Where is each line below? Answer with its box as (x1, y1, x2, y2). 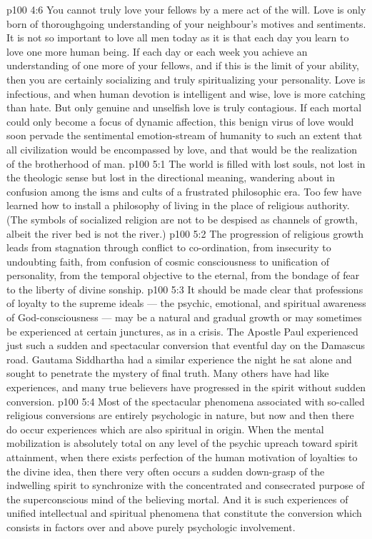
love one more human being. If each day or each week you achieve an (6, 44, 308, 59)
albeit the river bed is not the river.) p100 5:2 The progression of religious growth (6, 226, 363, 241)
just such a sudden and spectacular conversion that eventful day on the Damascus (6, 338, 366, 353)
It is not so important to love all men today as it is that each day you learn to (6, 30, 349, 45)
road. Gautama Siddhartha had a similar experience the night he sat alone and (6, 351, 352, 366)
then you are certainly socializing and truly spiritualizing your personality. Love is (6, 71, 366, 86)
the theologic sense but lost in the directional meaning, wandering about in (6, 170, 335, 185)
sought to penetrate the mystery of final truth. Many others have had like (6, 366, 329, 381)
